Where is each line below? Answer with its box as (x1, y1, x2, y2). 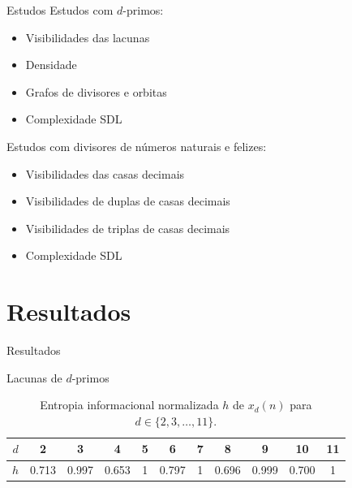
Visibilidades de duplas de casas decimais (25, 192, 230, 209)
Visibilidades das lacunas (25, 28, 150, 45)
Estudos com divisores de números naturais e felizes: (6, 137, 267, 154)
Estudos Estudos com (6, 2, 114, 18)
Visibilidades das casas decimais (25, 165, 185, 182)
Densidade (25, 56, 77, 73)
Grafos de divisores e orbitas (25, 83, 167, 100)
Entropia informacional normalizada (40, 396, 219, 413)
